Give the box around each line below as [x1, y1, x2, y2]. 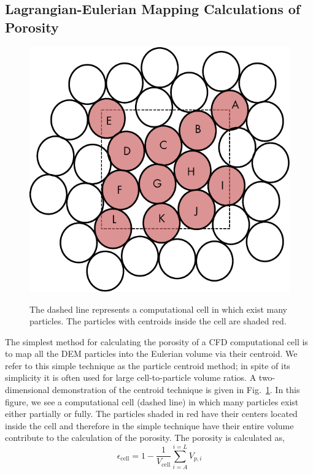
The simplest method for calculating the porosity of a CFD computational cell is [5, 335, 308, 348]
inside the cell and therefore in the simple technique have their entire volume [5, 419, 294, 432]
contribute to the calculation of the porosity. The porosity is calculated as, [5, 431, 285, 444]
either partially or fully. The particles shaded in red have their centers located [5, 407, 298, 420]
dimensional [5, 383, 50, 396]
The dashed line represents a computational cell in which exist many [29, 302, 287, 315]
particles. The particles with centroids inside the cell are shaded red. [29, 315, 287, 327]
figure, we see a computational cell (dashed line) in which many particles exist [5, 395, 299, 408]
